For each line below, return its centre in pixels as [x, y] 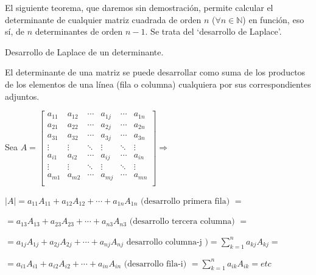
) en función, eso [273, 19]
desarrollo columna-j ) [167, 242]
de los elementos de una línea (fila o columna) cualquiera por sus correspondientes [158, 84]
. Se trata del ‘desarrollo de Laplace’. [213, 31]
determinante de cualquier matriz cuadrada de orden [103, 19]
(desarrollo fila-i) [155, 264]
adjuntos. [22, 96]
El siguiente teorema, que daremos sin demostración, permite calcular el [139, 7]
